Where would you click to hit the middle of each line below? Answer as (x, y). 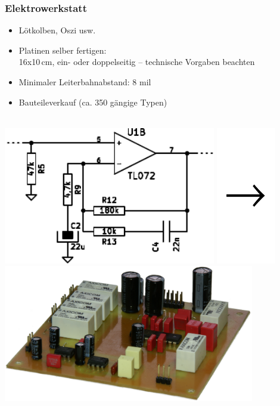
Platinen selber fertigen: (63, 50)
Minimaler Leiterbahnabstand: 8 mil (85, 82)
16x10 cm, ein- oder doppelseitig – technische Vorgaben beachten (137, 62)
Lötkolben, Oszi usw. (57, 30)
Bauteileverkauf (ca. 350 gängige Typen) (93, 102)
